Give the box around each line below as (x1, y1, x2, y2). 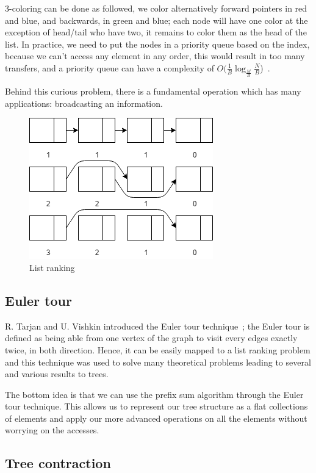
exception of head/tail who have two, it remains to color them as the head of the (5, 26, 307, 38)
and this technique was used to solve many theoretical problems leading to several (5, 355, 311, 368)
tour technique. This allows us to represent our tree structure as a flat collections (5, 400, 308, 413)
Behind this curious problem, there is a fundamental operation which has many (5, 85, 301, 98)
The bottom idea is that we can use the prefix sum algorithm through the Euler (5, 388, 304, 400)
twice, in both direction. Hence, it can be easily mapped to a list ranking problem (5, 343, 311, 356)
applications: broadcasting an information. (5, 96, 163, 109)
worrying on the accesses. (5, 424, 99, 436)
